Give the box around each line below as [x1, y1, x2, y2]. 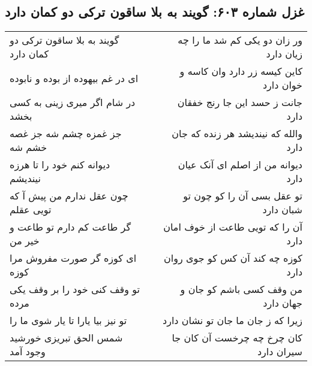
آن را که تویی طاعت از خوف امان [163, 220, 302, 234]
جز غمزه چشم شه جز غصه [10, 126, 122, 141]
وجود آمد [10, 344, 46, 359]
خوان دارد [262, 78, 302, 92]
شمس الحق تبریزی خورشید [10, 331, 123, 345]
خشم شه [10, 140, 47, 155]
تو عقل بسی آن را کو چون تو [183, 189, 302, 203]
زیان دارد [266, 47, 302, 61]
